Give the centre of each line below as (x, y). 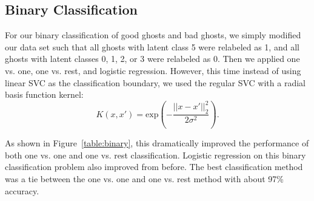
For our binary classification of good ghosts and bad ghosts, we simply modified (153, 35)
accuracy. (22, 190)
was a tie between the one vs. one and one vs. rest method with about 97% (144, 179)
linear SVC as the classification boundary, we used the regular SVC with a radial (155, 82)
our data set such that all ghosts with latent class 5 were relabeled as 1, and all (152, 46)
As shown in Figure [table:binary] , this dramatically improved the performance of (157, 143)
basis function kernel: (44, 94)
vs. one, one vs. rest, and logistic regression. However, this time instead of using (153, 70)
